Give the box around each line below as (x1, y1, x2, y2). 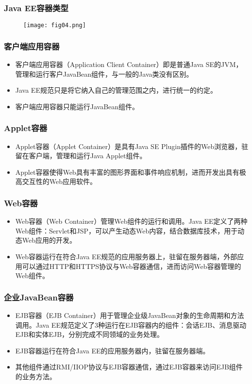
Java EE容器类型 (4, 1, 68, 14)
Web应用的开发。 (22, 235, 77, 245)
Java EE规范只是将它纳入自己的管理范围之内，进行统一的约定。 (15, 85, 217, 95)
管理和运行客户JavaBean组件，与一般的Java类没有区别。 (15, 68, 193, 79)
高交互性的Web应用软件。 (15, 176, 97, 186)
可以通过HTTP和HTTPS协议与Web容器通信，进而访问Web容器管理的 (22, 261, 241, 271)
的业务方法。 (15, 371, 56, 382)
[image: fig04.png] (23, 22, 86, 29)
